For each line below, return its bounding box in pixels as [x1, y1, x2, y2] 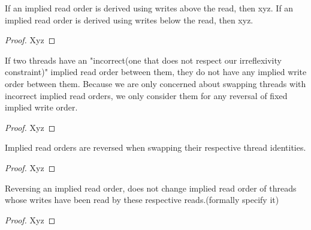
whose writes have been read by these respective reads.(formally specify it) [5, 193, 279, 206]
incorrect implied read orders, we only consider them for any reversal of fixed [5, 89, 288, 101]
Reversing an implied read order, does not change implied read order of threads [5, 181, 297, 194]
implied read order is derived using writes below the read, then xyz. [5, 13, 253, 26]
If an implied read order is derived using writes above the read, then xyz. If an [5, 2, 294, 14]
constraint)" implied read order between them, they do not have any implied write [5, 65, 307, 78]
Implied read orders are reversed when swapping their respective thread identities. [5, 141, 306, 154]
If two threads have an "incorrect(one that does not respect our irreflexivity [5, 53, 282, 66]
